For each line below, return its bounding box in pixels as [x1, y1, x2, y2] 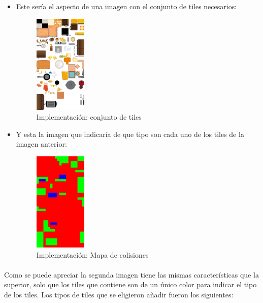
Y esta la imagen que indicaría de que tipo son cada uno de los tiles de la [16, 128, 244, 139]
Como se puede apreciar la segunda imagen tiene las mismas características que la [4, 269, 259, 280]
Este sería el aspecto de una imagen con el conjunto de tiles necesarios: [16, 1, 237, 11]
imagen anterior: [16, 139, 67, 149]
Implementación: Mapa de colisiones [36, 249, 149, 260]
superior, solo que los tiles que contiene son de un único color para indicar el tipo [4, 279, 257, 290]
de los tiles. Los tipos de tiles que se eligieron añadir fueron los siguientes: [4, 289, 234, 299]
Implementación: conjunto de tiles [36, 112, 142, 122]
